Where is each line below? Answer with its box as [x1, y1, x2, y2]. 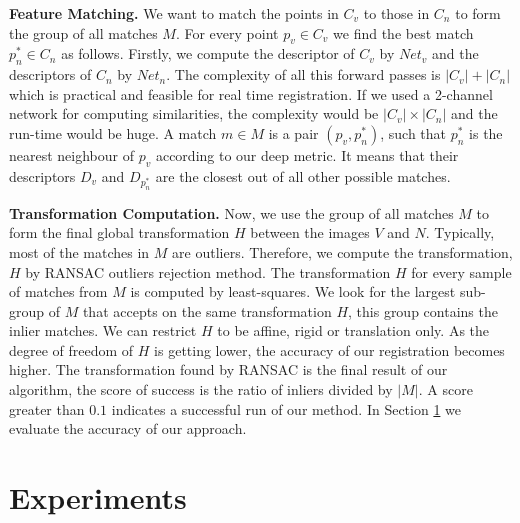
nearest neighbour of [9, 144, 135, 165]
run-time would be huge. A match [9, 122, 217, 143]
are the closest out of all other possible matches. [155, 165, 451, 186]
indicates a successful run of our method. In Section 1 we [111, 398, 461, 419]
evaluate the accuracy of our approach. [9, 418, 247, 439]
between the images [250, 222, 370, 243]
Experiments [9, 477, 187, 518]
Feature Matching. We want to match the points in [9, 3, 339, 23]
